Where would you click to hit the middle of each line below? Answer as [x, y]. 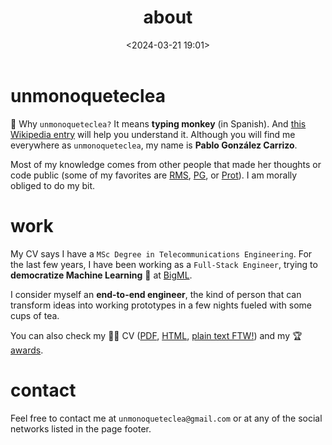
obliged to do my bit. [53, 185]
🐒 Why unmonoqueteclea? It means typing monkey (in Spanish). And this [158, 123]
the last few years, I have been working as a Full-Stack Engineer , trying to [164, 264]
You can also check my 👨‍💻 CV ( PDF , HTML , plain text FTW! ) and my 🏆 [156, 335]
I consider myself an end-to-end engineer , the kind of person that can [156, 294]
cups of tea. [35, 315]
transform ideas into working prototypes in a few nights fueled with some [161, 305]
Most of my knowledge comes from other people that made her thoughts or [166, 164]
